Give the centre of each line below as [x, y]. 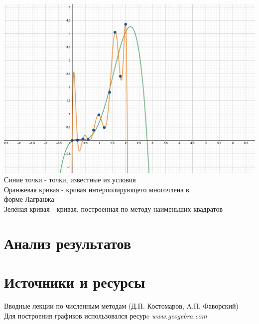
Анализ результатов [68, 243]
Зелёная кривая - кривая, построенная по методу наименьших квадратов [114, 208]
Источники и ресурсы [75, 282]
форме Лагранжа [29, 199]
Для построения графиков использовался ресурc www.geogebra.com [106, 315]
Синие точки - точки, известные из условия [70, 180]
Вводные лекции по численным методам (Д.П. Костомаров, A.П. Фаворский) [121, 306]
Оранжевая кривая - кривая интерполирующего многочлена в [97, 189]
